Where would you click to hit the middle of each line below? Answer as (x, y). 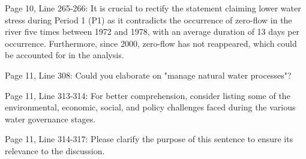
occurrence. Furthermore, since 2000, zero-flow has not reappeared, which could (151, 43)
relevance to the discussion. (55, 150)
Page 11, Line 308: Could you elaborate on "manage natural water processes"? (148, 75)
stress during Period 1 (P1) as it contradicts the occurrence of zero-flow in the (148, 19)
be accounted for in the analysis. (64, 55)
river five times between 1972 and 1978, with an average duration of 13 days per (152, 31)
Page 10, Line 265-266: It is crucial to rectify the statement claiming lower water (153, 8)
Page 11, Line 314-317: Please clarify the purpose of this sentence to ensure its (149, 139)
